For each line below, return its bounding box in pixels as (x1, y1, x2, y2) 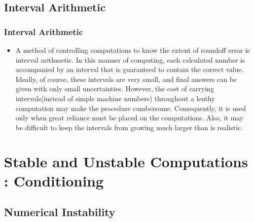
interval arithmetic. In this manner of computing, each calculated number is (15, 54, 245, 65)
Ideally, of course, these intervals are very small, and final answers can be (15, 74, 237, 84)
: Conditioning (4, 170, 104, 190)
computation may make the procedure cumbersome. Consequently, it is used (15, 103, 246, 113)
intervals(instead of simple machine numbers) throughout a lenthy (15, 93, 215, 103)
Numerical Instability (4, 204, 115, 220)
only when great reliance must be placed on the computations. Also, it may (15, 112, 244, 123)
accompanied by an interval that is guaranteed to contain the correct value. (15, 64, 244, 74)
